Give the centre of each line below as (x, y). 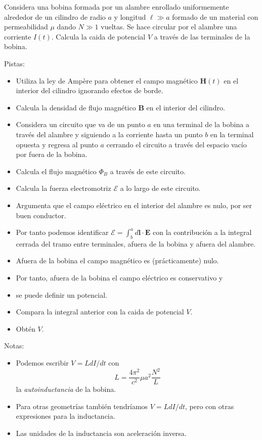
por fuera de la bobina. (52, 154)
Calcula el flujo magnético (56, 171)
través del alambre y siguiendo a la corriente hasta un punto (109, 134)
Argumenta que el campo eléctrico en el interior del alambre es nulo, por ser (134, 205)
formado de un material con (215, 16)
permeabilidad (26, 27)
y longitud (130, 16)
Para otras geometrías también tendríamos (82, 406)
